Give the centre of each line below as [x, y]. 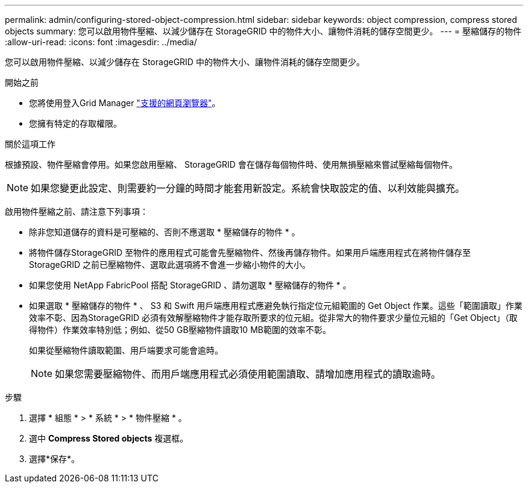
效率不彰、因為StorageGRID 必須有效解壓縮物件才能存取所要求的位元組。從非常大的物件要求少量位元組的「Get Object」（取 [273, 318]
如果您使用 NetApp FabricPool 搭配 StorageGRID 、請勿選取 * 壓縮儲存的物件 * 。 [190, 285]
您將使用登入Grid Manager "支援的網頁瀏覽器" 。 [125, 103]
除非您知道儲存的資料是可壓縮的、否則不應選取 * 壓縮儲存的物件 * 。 [165, 232]
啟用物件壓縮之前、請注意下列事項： [77, 211]
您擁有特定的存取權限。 [75, 123]
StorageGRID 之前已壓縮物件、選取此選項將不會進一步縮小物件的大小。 [170, 265]
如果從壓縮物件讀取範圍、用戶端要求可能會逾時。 [126, 350]
